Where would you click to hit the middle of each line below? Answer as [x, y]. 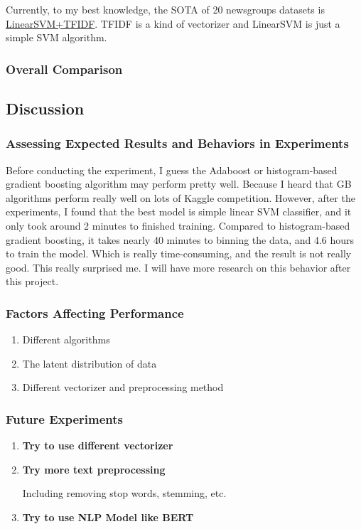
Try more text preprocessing [94, 469]
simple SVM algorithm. [56, 37]
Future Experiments [64, 418]
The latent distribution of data [90, 363]
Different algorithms [66, 340]
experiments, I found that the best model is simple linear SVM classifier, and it [179, 212]
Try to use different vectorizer [98, 445]
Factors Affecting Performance [95, 312]
